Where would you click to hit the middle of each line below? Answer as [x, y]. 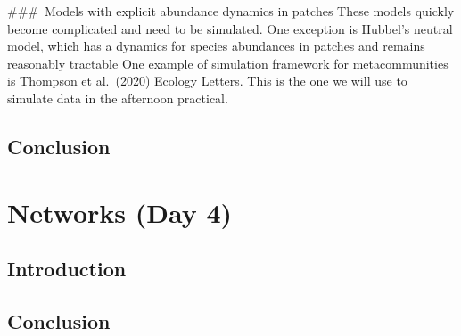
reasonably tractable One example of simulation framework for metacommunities [228, 63]
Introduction [67, 269]
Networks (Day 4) [120, 212]
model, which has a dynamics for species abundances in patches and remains [216, 46]
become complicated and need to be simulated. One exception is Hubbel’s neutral [230, 28]
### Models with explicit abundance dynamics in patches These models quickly [231, 11]
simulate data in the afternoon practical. [118, 98]
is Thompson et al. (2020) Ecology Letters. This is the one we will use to [207, 81]
